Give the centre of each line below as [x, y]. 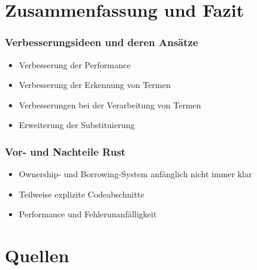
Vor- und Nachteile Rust [65, 151]
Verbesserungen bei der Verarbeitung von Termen [110, 104]
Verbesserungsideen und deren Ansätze [102, 42]
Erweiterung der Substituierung [77, 125]
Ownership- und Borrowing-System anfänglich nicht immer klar [135, 174]
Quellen [37, 255]
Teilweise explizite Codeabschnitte [81, 194]
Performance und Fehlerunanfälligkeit [88, 214]
